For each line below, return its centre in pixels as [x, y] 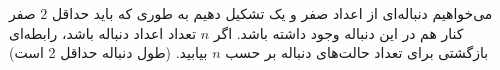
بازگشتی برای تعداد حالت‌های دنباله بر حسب [357, 52]
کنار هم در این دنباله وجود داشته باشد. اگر [338, 32]
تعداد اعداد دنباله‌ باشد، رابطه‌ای [103, 32]
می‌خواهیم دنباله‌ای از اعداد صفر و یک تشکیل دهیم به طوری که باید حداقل [272, 13]
